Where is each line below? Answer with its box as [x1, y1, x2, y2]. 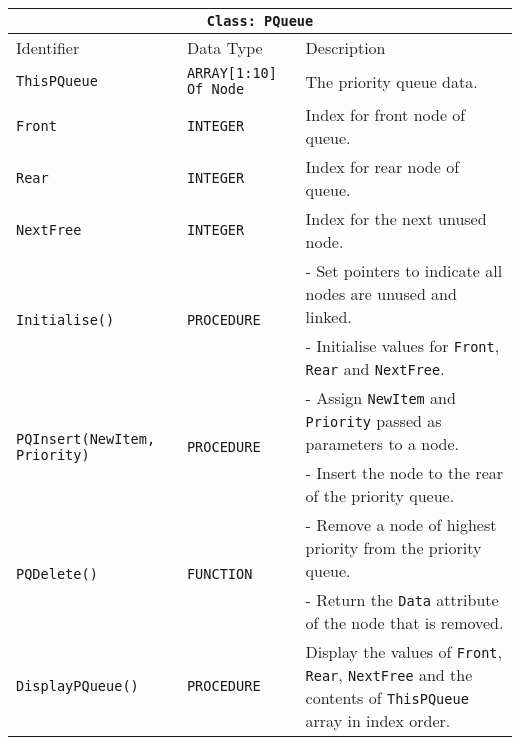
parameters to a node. [305, 432, 460, 455]
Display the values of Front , [305, 640, 502, 663]
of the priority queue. [305, 484, 455, 507]
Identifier [16, 36, 80, 59]
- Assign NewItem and [305, 386, 456, 409]
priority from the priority [305, 536, 482, 559]
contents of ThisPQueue [305, 686, 469, 709]
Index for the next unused [305, 207, 487, 230]
